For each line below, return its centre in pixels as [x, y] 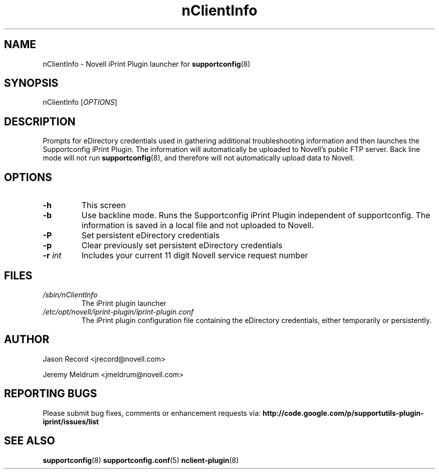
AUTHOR [27, 340]
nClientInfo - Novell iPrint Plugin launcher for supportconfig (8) [147, 64]
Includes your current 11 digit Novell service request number [195, 256]
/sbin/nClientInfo [70, 294]
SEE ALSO [30, 441]
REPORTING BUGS [51, 394]
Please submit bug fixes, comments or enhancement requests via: [152, 413]
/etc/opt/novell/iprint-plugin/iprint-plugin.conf [118, 311]
